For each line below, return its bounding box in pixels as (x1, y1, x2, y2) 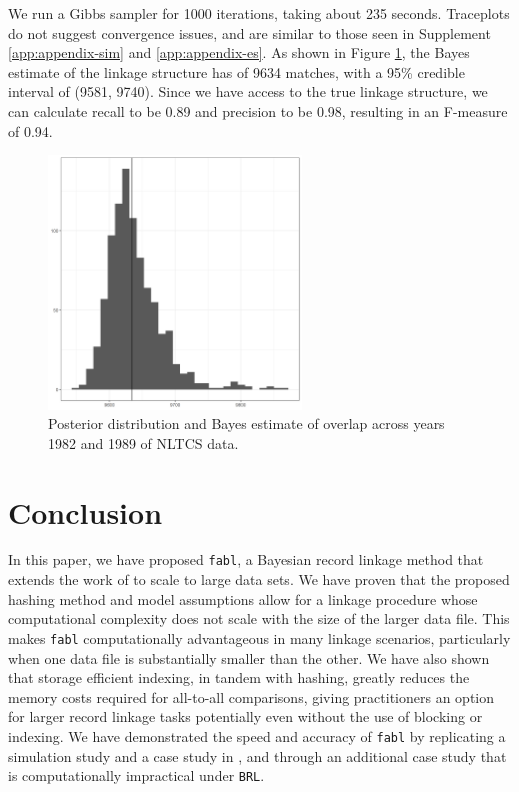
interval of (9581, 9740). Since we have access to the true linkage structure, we (8, 81, 488, 102)
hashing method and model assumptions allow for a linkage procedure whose (8, 588, 478, 609)
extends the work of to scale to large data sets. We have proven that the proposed (8, 569, 510, 590)
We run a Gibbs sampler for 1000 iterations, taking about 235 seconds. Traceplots (8, 3, 510, 23)
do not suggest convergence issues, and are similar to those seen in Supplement (8, 22, 491, 43)
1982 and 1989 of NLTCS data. (48, 432, 239, 453)
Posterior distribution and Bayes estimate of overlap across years (48, 413, 445, 434)
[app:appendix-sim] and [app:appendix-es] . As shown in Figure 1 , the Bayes (8, 42, 470, 63)
